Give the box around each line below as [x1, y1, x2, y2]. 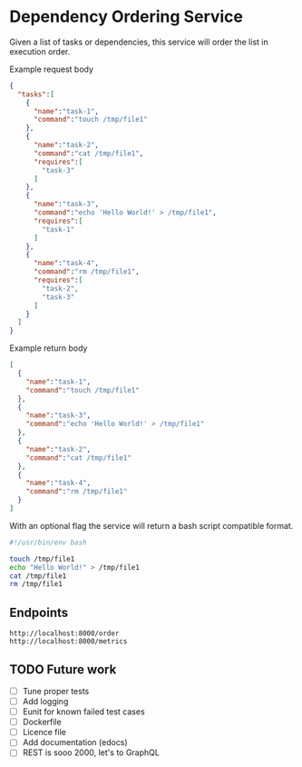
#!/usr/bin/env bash [9, 538, 88, 547]
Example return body [9, 343, 88, 354]
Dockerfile [22, 716, 62, 728]
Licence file [22, 727, 66, 738]
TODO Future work [9, 662, 117, 677]
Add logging [22, 696, 69, 706]
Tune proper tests [22, 685, 90, 696]
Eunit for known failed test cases [22, 706, 145, 717]
